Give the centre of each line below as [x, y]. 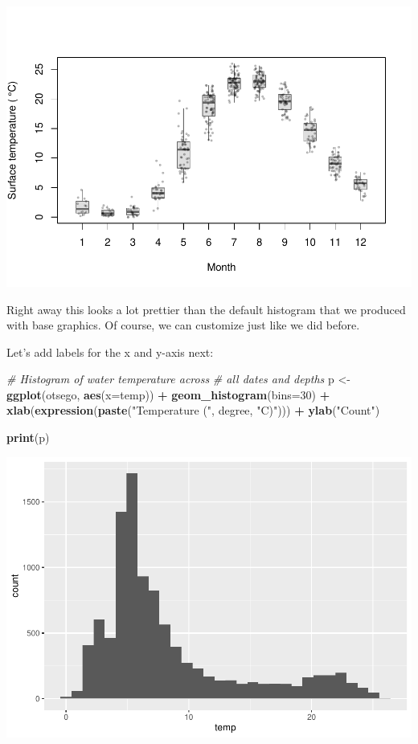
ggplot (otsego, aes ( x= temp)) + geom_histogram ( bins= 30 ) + [168, 394]
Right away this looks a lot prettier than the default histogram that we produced [206, 309]
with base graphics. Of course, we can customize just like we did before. [183, 325]
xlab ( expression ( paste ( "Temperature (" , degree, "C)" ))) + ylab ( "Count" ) [193, 410]
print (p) [28, 437]
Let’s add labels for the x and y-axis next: [110, 352]
